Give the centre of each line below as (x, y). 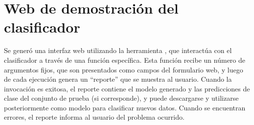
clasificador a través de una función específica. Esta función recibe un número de (125, 60)
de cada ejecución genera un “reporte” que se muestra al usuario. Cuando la (118, 79)
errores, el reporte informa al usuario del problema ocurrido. (94, 117)
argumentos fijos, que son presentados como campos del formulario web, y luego (124, 69)
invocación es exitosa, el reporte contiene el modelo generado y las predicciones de (127, 88)
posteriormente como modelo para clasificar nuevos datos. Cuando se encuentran (125, 107)
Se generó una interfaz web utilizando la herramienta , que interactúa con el (118, 50)
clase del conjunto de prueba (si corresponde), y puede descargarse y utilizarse (121, 98)
